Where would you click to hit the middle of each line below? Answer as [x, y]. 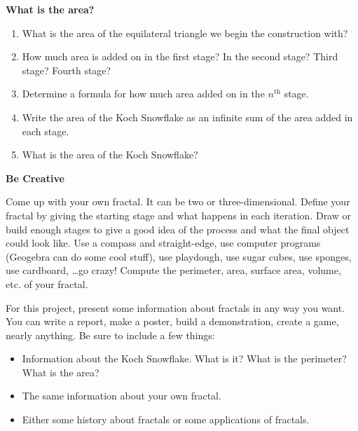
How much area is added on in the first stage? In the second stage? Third [180, 56]
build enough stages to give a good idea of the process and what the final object [178, 229]
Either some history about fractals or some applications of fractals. [166, 419]
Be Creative [35, 178]
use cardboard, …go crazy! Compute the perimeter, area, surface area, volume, [173, 270]
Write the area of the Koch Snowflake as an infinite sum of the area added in [187, 117]
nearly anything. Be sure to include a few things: [110, 335]
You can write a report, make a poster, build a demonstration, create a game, [172, 321]
